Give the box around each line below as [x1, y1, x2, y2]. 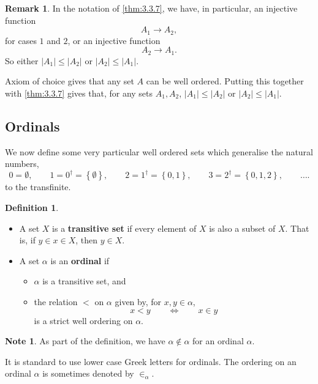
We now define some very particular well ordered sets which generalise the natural [5, 145, 313, 158]
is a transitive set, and [42, 275, 126, 287]
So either [5, 54, 39, 67]
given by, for [115, 295, 161, 308]
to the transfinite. [5, 180, 71, 193]
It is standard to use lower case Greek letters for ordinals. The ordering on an [5, 355, 297, 367]
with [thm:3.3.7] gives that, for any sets [5, 86, 153, 99]
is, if [19, 234, 36, 246]
